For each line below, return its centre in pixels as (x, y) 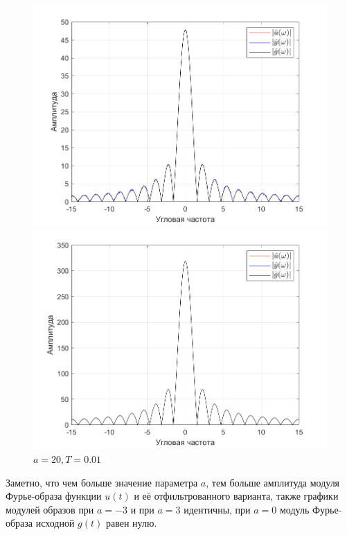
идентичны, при (217, 509)
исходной (55, 523)
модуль (294, 509)
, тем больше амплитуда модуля (273, 482)
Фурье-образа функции (54, 496)
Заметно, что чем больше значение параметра (102, 482)
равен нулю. (131, 523)
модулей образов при (50, 509)
